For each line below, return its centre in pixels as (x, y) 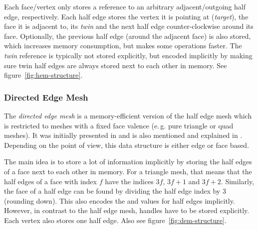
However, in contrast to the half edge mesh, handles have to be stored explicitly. (127, 210)
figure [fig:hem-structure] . (43, 75)
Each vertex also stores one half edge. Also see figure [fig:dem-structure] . (115, 220)
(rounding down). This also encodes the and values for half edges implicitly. (120, 200)
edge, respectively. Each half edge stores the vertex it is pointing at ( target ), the (126, 16)
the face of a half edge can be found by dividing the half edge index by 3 (115, 191)
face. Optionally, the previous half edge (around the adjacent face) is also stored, (128, 36)
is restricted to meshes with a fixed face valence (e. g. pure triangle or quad (119, 125)
